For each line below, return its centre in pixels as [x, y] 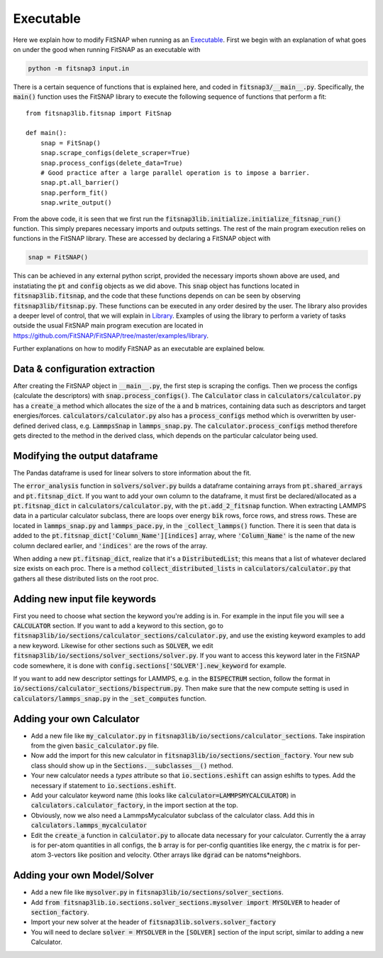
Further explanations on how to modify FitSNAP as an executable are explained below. [139, 349]
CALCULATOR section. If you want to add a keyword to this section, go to [118, 626]
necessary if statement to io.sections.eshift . [104, 785]
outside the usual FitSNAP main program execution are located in [108, 325]
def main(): [46, 133]
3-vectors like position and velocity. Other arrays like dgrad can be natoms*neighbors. [174, 855]
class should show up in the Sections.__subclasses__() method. [132, 765]
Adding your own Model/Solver [83, 875]
